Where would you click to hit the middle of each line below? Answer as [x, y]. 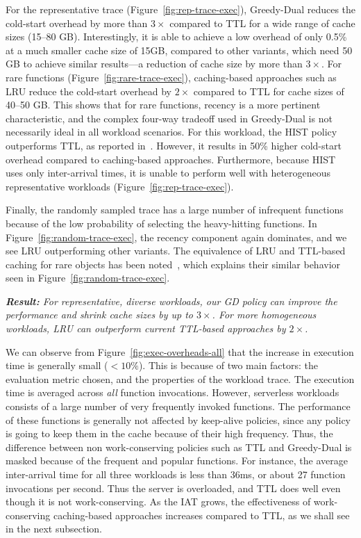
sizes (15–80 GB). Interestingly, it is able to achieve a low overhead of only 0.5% [176, 36]
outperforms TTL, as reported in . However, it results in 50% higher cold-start [174, 145]
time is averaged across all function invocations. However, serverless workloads [173, 392]
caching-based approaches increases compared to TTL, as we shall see [201, 515]
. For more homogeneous [264, 315]
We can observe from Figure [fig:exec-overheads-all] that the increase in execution [180, 351]
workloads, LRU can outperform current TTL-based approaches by [146, 328]
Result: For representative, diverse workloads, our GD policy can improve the [171, 301]
